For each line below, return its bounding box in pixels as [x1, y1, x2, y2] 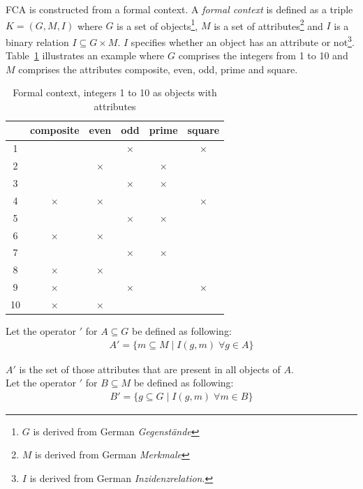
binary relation [6, 34, 69, 49]
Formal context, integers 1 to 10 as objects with [13, 85, 217, 100]
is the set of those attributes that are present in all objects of [19, 361, 281, 376]
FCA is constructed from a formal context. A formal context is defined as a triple [6, 2, 353, 16]
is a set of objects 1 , [117, 16, 198, 33]
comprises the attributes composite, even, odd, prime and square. [18, 61, 298, 76]
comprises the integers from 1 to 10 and [178, 48, 348, 63]
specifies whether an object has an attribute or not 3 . [131, 32, 355, 49]
